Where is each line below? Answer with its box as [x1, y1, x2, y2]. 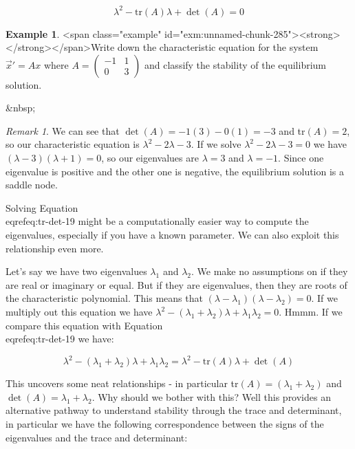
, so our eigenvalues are [101, 151, 199, 165]
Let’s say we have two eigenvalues [6, 264, 147, 278]
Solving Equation [6, 200, 78, 215]
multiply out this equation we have [6, 305, 153, 318]
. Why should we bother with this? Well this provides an [92, 389, 331, 404]
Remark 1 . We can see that [6, 123, 120, 138]
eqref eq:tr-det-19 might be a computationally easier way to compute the [6, 214, 309, 228]
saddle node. [6, 177, 58, 192]
